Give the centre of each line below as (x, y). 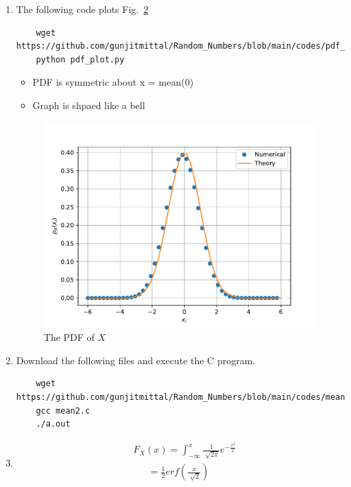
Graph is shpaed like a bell (89, 105)
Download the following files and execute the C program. (136, 360)
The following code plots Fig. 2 (82, 9)
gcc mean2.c (63, 411)
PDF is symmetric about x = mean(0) (113, 82)
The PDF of (69, 337)
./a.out (53, 424)
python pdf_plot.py (80, 59)
